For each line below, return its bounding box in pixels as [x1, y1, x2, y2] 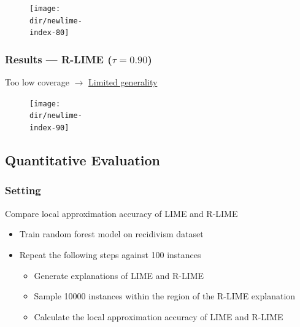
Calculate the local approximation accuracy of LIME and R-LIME [34, 310, 283, 323]
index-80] [29, 28, 69, 37]
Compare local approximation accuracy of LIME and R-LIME [5, 207, 238, 219]
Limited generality [88, 76, 158, 89]
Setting [5, 183, 41, 198]
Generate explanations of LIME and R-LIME [34, 269, 204, 282]
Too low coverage [5, 76, 70, 89]
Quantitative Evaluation [5, 151, 160, 170]
